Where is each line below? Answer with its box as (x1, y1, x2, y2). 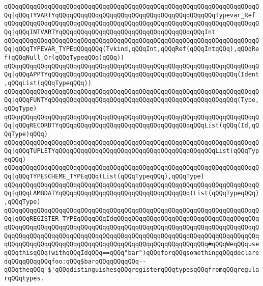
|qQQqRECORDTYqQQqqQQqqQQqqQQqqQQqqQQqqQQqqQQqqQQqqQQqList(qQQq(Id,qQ (11, 122, 259, 129)
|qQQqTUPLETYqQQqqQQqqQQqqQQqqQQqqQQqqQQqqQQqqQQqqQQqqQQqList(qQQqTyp (11, 147, 259, 155)
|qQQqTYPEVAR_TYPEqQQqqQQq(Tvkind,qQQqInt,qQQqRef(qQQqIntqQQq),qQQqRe (11, 45, 259, 53)
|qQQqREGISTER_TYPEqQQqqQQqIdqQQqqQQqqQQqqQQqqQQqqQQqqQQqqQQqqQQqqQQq (11, 215, 259, 223)
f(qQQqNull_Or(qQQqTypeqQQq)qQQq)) (4, 54, 125, 61)
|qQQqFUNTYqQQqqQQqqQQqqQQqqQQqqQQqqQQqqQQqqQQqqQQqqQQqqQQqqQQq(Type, (11, 96, 259, 104)
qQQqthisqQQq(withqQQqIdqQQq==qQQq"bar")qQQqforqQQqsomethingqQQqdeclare (4, 249, 259, 257)
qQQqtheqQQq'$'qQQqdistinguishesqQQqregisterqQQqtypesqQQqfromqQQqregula (4, 266, 259, 274)
